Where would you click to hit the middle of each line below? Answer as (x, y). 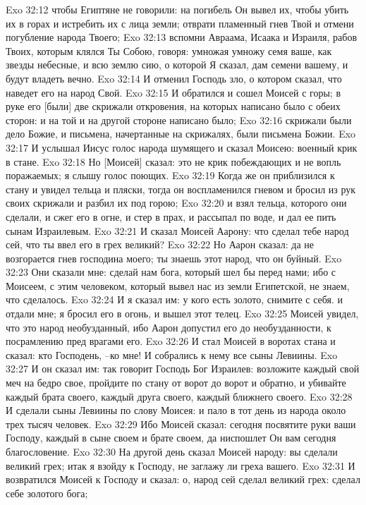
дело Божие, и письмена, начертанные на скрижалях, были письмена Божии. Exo (181, 134)
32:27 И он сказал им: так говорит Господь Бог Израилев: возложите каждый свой (183, 369)
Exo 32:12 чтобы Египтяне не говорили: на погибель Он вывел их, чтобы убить (177, 9)
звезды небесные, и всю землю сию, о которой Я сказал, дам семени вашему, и (177, 65)
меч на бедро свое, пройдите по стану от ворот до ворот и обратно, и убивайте (176, 383)
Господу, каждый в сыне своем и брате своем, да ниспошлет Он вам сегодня (171, 438)
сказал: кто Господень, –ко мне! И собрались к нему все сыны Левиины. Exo (172, 354)
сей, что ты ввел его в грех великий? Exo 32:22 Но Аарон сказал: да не (160, 244)
